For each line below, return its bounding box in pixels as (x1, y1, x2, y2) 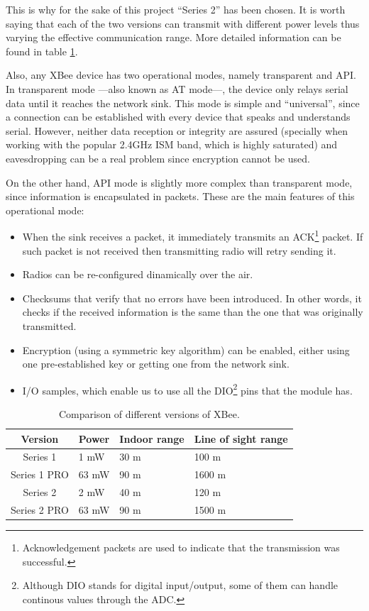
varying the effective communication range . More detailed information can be (6, 30, 341, 45)
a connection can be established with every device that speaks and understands (6, 109, 351, 124)
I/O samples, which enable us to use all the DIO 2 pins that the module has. (22, 380, 353, 397)
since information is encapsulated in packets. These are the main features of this (6, 189, 355, 204)
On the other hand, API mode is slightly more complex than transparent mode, (6, 175, 353, 189)
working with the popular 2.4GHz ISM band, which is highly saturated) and (6, 137, 338, 152)
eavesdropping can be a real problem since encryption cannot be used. (6, 150, 310, 165)
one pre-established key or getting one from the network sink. (22, 356, 290, 371)
